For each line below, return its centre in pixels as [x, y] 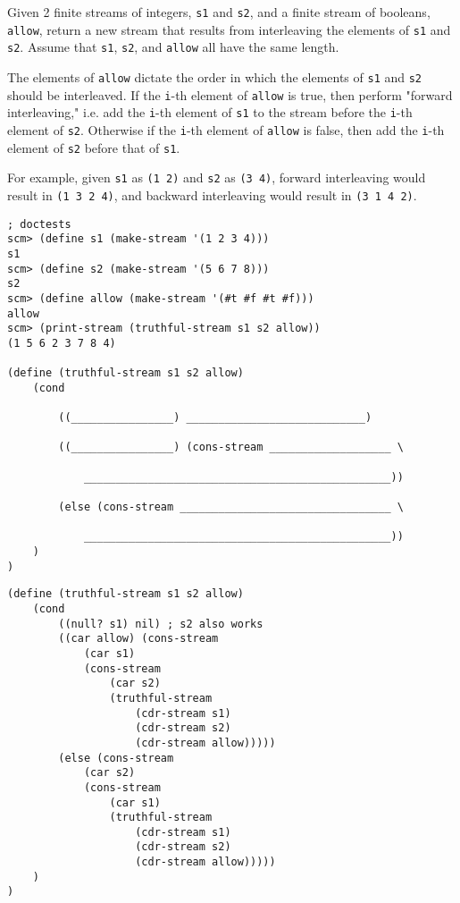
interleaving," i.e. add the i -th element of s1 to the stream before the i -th [210, 112]
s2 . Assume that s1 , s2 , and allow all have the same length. [173, 47]
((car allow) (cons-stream [138, 639]
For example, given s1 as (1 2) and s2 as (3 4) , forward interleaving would [217, 177]
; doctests [39, 224]
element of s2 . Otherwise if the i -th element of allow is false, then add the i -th [226, 129]
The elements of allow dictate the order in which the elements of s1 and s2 [215, 76]
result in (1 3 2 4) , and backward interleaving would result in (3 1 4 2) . [212, 194]
